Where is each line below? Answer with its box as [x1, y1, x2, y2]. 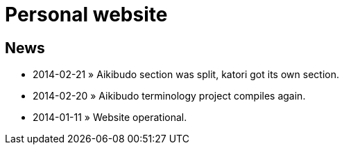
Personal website [5, 3, 168, 26]
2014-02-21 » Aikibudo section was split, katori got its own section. [33, 68, 339, 81]
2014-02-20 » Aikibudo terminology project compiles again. [33, 90, 306, 102]
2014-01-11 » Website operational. [33, 111, 187, 124]
